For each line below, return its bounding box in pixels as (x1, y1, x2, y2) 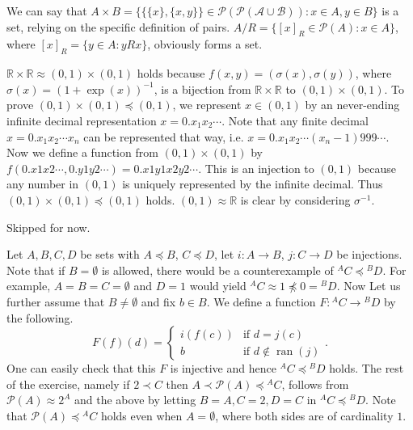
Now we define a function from (6, 144, 158, 161)
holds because (137, 65, 205, 82)
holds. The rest (329, 360, 404, 377)
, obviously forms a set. (147, 36, 263, 53)
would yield (189, 277, 247, 294)
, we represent (172, 96, 242, 113)
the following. (6, 309, 74, 326)
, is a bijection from (154, 80, 251, 97)
